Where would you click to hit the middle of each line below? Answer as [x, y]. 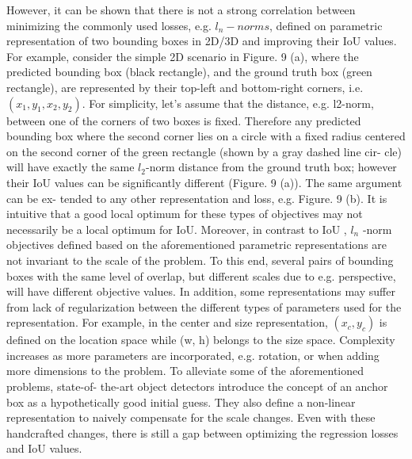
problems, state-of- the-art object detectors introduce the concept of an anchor [197, 386]
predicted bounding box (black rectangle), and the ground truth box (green [189, 72]
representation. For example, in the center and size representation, [167, 322]
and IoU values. [44, 448]
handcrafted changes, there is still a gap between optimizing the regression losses [202, 432]
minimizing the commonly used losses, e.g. [109, 25]
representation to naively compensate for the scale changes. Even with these [191, 417]
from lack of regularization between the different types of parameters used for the [204, 306]
